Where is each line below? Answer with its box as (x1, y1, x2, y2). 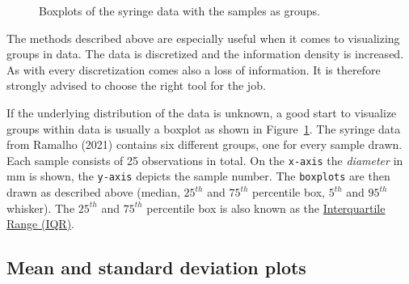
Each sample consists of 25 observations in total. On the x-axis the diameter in (6, 151, 403, 168)
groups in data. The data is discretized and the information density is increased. (6, 45, 404, 62)
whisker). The (6, 199, 75, 216)
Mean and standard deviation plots (6, 255, 306, 280)
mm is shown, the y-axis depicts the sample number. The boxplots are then (6, 167, 390, 184)
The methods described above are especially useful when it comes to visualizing (6, 29, 400, 46)
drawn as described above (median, (6, 184, 180, 201)
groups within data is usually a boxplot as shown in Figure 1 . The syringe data (6, 120, 401, 137)
